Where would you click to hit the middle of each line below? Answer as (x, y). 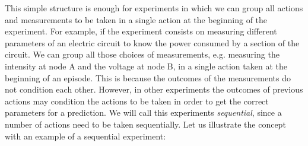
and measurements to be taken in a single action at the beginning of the (136, 19)
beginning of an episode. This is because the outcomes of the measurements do (148, 77)
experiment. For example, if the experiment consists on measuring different (141, 31)
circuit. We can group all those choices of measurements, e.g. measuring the (142, 54)
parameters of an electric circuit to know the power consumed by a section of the (152, 42)
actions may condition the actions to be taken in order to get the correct (137, 101)
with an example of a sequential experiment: (85, 136)
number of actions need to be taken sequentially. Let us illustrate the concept (145, 124)
